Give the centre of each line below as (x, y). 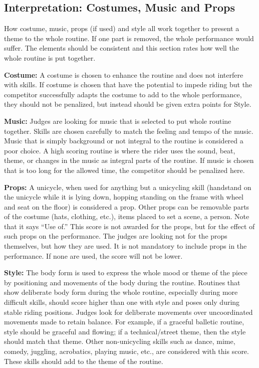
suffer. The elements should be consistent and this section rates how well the (121, 48)
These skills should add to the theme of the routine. (84, 361)
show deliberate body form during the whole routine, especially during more (121, 292)
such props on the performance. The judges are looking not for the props (116, 236)
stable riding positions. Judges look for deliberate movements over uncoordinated (128, 312)
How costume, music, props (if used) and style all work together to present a (122, 28)
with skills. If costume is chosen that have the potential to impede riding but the (128, 84)
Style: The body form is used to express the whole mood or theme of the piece (126, 272)
